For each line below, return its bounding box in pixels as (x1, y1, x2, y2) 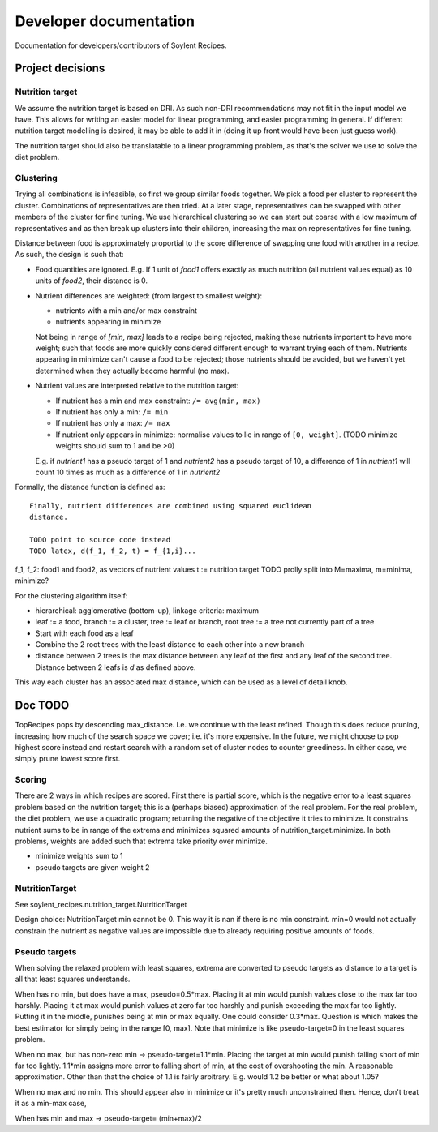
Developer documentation (15, 12, 195, 30)
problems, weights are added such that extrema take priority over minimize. (15, 836, 268, 847)
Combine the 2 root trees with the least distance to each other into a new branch (35, 640, 305, 650)
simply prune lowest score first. (15, 754, 121, 764)
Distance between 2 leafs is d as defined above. (35, 662, 196, 672)
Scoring (15, 774, 48, 786)
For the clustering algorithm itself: (15, 590, 128, 600)
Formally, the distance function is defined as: (15, 482, 165, 492)
